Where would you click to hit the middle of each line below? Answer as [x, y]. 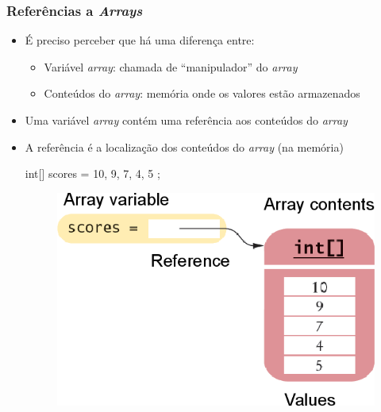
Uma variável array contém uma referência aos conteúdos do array [186, 120]
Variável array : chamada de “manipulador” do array [171, 66]
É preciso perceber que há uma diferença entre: [140, 40]
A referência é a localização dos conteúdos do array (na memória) [184, 146]
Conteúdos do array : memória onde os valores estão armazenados [202, 93]
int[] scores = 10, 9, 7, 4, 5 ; [92, 173]
